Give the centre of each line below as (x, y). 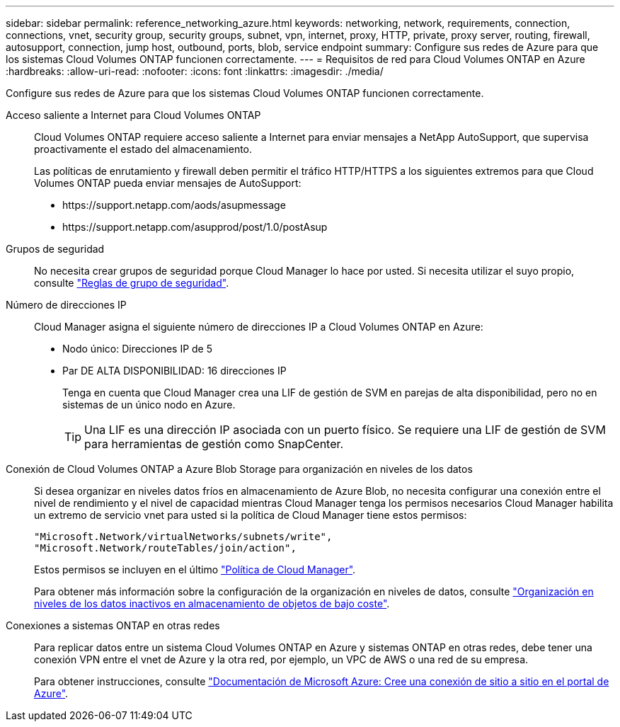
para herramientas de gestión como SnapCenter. (214, 444)
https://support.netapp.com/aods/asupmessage (174, 205)
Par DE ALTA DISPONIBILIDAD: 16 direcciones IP (174, 371)
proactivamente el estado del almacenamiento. (143, 149)
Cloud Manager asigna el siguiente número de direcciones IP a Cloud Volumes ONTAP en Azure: (259, 327)
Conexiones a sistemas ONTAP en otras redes (113, 625)
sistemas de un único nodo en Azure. (149, 405)
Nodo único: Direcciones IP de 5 (138, 349)
